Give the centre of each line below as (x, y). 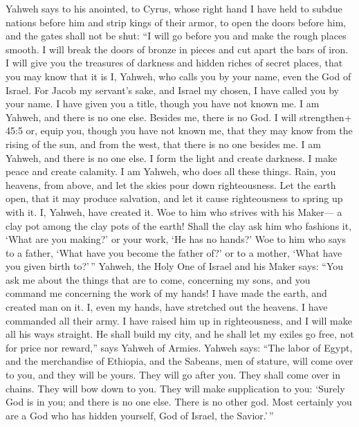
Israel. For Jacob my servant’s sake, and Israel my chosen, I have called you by (172, 90)
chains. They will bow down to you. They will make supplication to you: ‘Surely (175, 388)
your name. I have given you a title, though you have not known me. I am (163, 103)
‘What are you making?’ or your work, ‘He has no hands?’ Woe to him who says (176, 239)
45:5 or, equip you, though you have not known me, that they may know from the (179, 130)
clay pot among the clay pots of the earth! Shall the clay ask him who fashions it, (179, 225)
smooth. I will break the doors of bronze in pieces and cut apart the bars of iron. (177, 49)
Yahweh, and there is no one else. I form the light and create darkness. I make (172, 157)
